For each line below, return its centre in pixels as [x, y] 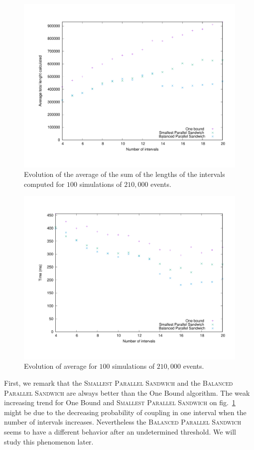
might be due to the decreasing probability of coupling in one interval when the [125, 412]
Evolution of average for [61, 366]
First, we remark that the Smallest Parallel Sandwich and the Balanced [119, 383]
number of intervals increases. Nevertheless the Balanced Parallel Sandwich [123, 422]
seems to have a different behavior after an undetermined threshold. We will [120, 431]
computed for [44, 184]
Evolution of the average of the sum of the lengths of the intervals [125, 174]
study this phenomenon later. [49, 441]
